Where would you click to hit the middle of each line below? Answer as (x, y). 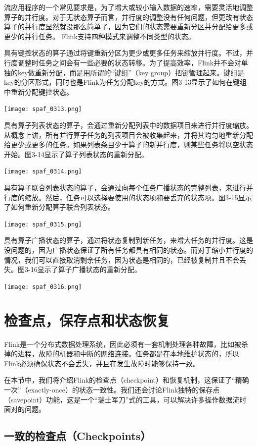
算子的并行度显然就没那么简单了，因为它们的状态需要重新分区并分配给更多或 (128, 27)
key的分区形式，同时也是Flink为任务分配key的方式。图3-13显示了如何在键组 (125, 82)
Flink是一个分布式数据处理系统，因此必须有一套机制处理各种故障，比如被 (123, 344)
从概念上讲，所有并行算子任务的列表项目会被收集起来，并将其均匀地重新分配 (128, 135)
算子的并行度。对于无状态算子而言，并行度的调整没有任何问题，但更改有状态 (128, 17)
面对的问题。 (25, 409)
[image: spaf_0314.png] (43, 172)
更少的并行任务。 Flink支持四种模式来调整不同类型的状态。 (100, 36)
